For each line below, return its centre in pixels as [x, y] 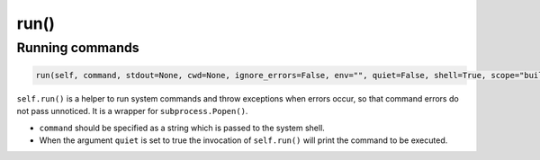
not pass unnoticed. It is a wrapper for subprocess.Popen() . [132, 111]
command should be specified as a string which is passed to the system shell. [182, 128]
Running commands [78, 48]
